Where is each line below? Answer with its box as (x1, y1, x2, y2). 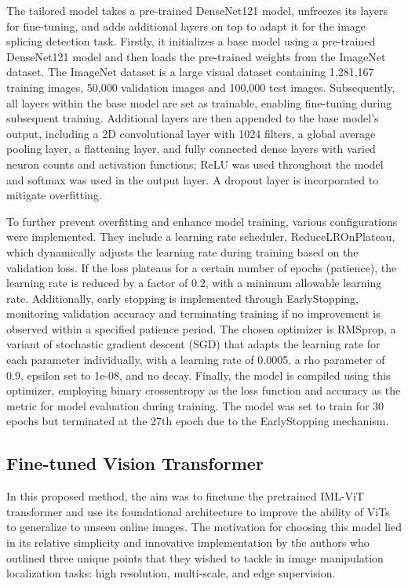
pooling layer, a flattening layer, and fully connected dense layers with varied (6, 140, 376, 157)
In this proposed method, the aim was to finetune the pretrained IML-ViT (6, 488, 364, 504)
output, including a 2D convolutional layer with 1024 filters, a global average (6, 125, 376, 141)
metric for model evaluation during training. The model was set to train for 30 (6, 397, 384, 413)
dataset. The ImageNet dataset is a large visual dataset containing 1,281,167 (6, 64, 374, 80)
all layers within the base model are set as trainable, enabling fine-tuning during (6, 94, 392, 111)
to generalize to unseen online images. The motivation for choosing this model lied (6, 519, 402, 535)
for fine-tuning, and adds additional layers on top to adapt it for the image (6, 17, 366, 34)
